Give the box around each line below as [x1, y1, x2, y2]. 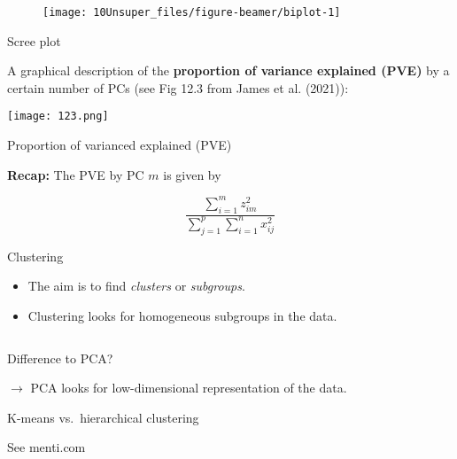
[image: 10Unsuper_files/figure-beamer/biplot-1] [43, 6, 341, 19]
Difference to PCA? [7, 348, 113, 367]
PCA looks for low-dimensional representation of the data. [30, 378, 347, 397]
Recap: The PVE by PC [7, 165, 144, 183]
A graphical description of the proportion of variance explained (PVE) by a [7, 61, 450, 80]
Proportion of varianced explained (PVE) [7, 136, 232, 154]
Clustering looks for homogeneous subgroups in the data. [27, 306, 337, 324]
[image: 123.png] [7, 110, 109, 123]
